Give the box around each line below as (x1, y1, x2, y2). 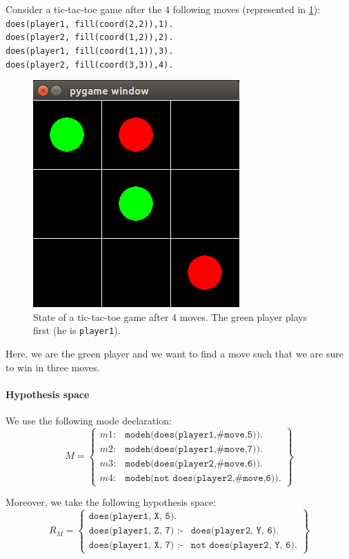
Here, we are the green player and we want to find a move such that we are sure (6, 346, 343, 361)
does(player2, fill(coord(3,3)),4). (6, 59, 174, 70)
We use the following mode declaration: (6, 413, 172, 428)
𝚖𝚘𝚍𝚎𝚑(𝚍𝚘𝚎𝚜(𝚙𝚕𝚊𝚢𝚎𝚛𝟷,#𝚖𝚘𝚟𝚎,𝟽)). (125, 444, 263, 454)
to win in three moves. (6, 360, 100, 374)
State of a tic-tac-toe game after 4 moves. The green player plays (33, 309, 308, 324)
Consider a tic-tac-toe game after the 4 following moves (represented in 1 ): (6, 2, 321, 16)
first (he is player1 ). (33, 323, 121, 337)
